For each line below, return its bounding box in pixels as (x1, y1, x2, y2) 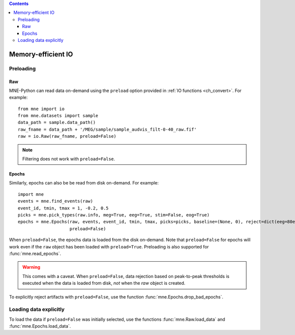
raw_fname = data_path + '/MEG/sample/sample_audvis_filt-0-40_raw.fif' (18, 126, 197, 132)
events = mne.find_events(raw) (18, 198, 93, 204)
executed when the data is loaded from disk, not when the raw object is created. (22, 280, 185, 286)
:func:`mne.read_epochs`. (9, 250, 61, 256)
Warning (22, 264, 40, 270)
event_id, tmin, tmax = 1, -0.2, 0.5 (18, 205, 109, 211)
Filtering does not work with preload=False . (22, 156, 116, 162)
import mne (18, 191, 44, 197)
